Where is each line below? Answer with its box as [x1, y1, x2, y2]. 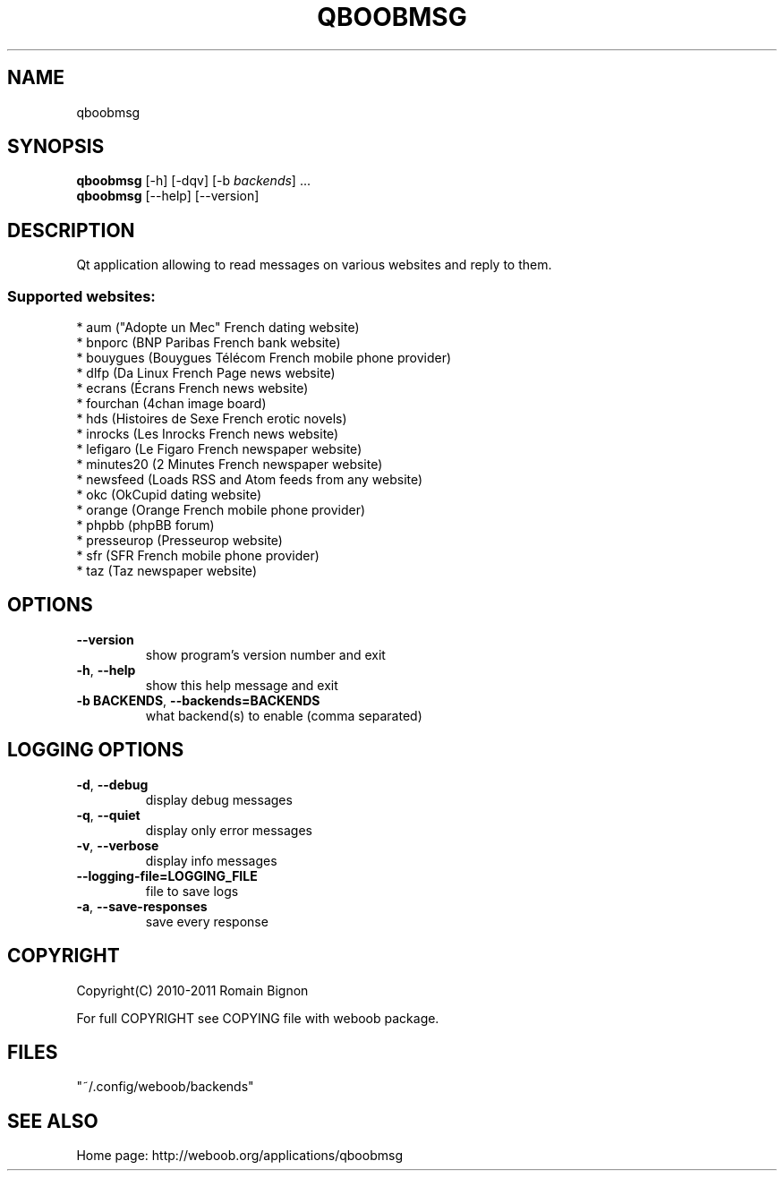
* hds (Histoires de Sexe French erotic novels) [76, 411, 347, 427]
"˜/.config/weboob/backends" [76, 1079, 254, 1095]
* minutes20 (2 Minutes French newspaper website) [76, 457, 383, 473]
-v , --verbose [76, 837, 159, 853]
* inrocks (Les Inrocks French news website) [76, 426, 339, 442]
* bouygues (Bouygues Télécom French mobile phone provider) [76, 350, 452, 366]
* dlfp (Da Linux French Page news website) [76, 365, 336, 381]
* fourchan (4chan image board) [76, 396, 267, 412]
